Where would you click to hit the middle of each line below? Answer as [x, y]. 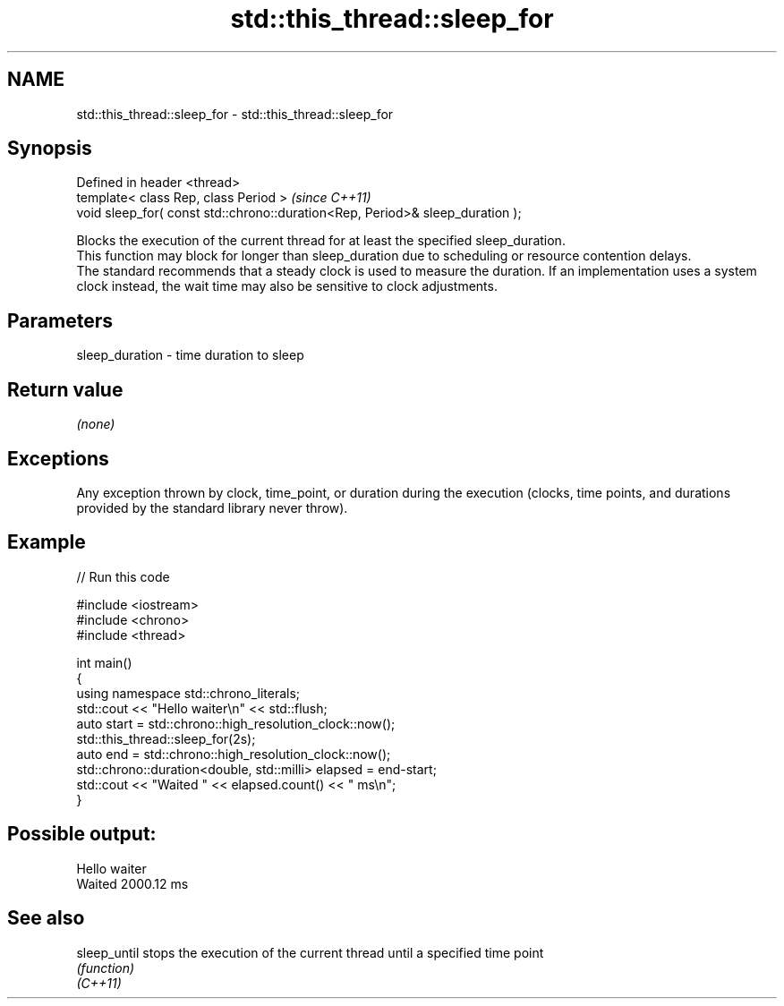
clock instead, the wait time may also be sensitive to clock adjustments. [287, 286]
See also [46, 918]
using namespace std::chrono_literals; [188, 693]
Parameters [60, 320]
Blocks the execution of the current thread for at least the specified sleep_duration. [321, 241]
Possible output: [82, 834]
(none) [96, 424]
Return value [65, 389]
